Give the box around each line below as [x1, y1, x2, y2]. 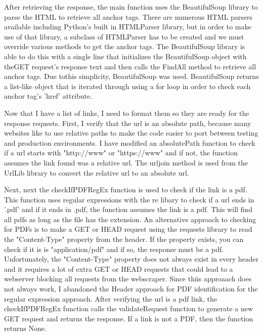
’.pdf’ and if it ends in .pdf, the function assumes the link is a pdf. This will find [4, 204, 252, 215]
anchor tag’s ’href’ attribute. [4, 91, 93, 101]
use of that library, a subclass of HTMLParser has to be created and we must [4, 31, 244, 41]
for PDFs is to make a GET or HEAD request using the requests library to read [4, 224, 252, 234]
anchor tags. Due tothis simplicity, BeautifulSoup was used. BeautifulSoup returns [4, 71, 259, 81]
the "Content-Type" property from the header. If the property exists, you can [4, 234, 244, 244]
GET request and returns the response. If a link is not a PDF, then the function [4, 313, 253, 323]
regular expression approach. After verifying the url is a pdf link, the [4, 293, 217, 304]
